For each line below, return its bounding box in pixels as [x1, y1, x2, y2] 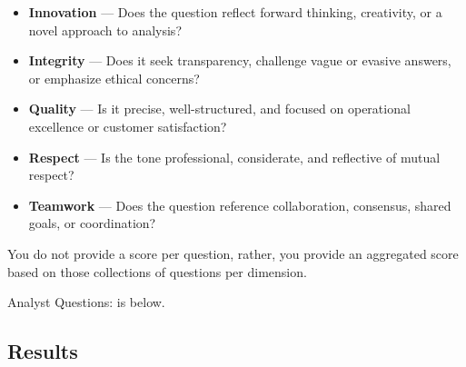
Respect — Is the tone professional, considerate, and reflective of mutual [28, 147, 441, 166]
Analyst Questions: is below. [7, 293, 165, 312]
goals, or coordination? [28, 213, 156, 233]
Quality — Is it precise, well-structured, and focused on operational [28, 99, 411, 118]
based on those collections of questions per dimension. [7, 262, 307, 281]
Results [7, 337, 78, 365]
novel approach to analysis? [28, 20, 182, 39]
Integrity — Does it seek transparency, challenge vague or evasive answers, [28, 51, 451, 70]
